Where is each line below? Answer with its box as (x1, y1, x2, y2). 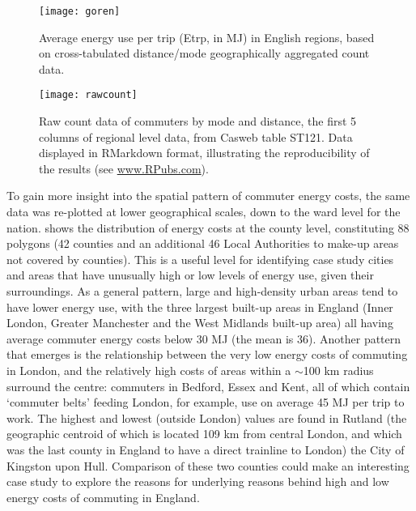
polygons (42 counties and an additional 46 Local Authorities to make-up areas (6, 235, 399, 252)
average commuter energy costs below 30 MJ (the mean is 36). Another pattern (6, 330, 401, 347)
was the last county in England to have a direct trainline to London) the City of (6, 441, 405, 458)
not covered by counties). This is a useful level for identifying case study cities (6, 250, 394, 267)
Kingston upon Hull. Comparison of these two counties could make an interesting (6, 457, 410, 474)
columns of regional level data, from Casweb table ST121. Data (39, 128, 353, 145)
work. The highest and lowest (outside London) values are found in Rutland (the (6, 409, 407, 426)
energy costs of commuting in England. (6, 488, 200, 505)
